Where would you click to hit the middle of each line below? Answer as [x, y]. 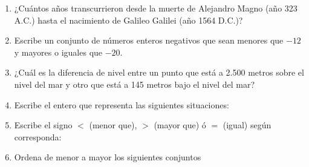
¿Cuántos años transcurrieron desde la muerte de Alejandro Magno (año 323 [156, 8]
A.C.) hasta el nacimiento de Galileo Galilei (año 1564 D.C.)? [128, 20]
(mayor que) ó [180, 125]
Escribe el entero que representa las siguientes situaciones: [122, 104]
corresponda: [38, 136]
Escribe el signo [43, 125]
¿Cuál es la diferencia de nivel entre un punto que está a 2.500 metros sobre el [159, 72]
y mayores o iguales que [58, 52]
